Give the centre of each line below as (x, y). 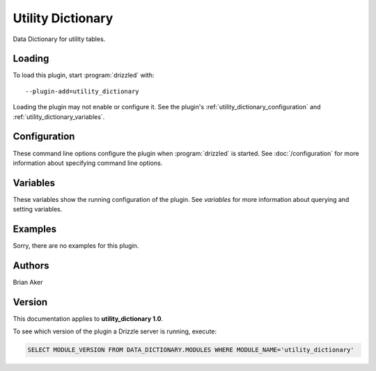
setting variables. (38, 210)
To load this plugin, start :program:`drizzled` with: (84, 75)
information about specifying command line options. (88, 163)
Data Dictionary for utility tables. (59, 39)
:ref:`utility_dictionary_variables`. (59, 117)
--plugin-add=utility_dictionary (82, 91)
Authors (31, 266)
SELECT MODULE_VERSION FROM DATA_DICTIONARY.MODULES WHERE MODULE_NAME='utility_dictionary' (191, 350)
